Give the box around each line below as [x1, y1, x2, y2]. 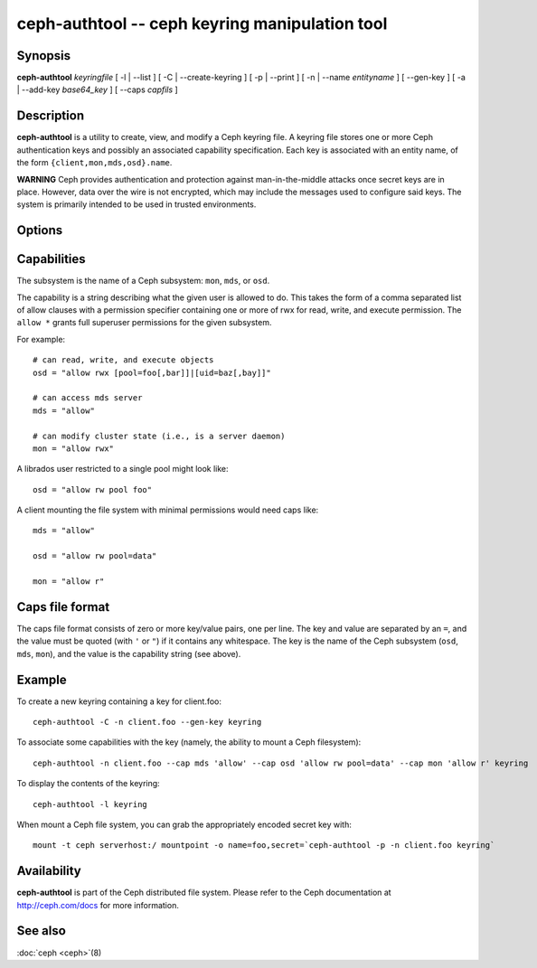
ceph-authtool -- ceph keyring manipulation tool [16, 14, 388, 33]
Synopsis [16, 48, 71, 63]
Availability [16, 863, 81, 879]
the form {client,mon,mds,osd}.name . [16, 157, 173, 168]
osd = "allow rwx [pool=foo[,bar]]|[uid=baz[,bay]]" [33, 367, 271, 378]
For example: [16, 334, 66, 344]
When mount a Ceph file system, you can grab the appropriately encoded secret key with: [16, 819, 352, 830]
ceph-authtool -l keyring [33, 799, 148, 809]
